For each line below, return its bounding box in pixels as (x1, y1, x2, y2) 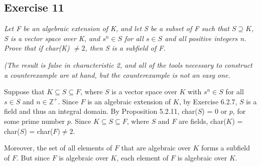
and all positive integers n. (165, 33, 246, 43)
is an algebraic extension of (87, 96, 171, 106)
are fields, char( (178, 115, 226, 126)
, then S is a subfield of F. (85, 43, 166, 53)
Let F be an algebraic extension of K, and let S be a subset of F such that (4, 23, 229, 34)
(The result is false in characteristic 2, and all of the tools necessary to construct (4, 59, 252, 70)
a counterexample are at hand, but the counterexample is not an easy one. (4, 69, 230, 80)
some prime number (4, 115, 65, 126)
